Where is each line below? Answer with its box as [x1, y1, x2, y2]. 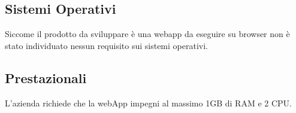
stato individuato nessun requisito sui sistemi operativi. [5, 39, 208, 51]
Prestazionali [5, 68, 87, 87]
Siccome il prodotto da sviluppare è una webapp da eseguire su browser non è [5, 28, 290, 40]
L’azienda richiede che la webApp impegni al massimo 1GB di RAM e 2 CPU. [5, 96, 292, 109]
